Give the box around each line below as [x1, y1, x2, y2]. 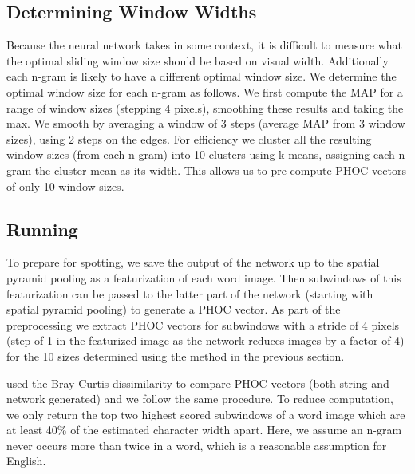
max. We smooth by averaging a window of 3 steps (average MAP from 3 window [6, 115, 405, 132]
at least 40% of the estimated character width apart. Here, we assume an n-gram [6, 421, 402, 438]
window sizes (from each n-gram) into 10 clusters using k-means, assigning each [6, 146, 395, 163]
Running [6, 216, 78, 241]
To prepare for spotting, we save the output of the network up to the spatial [6, 254, 380, 271]
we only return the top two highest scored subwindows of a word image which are [6, 405, 405, 422]
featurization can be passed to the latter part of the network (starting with [6, 285, 373, 302]
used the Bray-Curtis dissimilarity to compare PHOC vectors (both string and [6, 374, 389, 391]
